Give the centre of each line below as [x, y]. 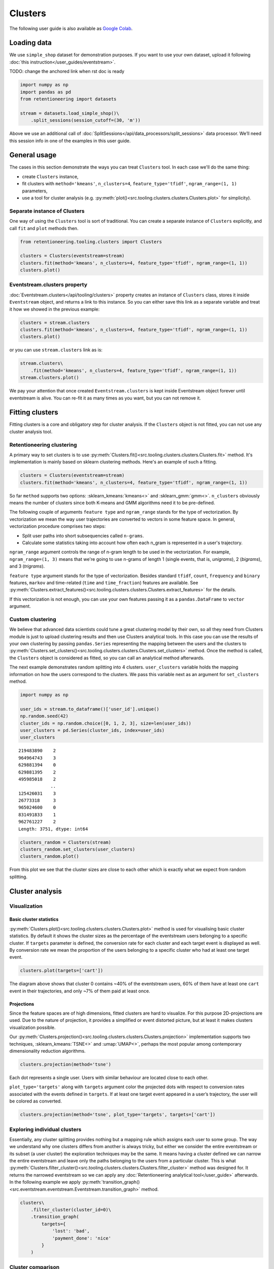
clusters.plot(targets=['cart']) [62, 971]
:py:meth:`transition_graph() [111, 1182]
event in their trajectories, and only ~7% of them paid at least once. [80, 991]
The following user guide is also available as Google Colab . [71, 28]
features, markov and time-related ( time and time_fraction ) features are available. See [104, 582]
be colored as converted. [36, 1101]
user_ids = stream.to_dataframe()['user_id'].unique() [90, 709]
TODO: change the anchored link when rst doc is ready [67, 72]
